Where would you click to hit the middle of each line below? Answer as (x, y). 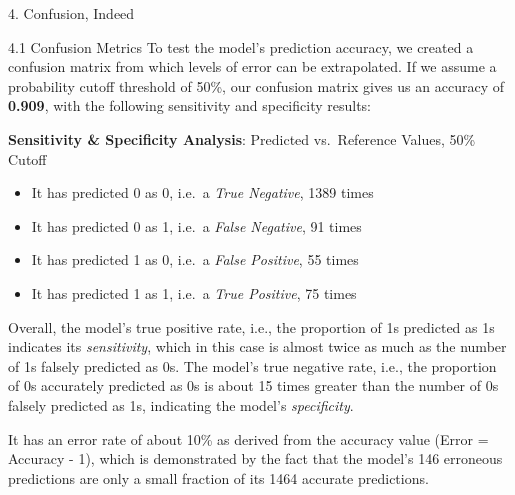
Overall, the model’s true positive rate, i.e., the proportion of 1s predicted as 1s (251, 326)
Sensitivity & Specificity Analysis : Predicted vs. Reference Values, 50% (242, 138)
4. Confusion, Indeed (71, 13)
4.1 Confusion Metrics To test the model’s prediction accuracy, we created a (241, 46)
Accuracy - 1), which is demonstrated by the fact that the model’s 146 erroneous (255, 458)
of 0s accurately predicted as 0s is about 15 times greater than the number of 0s (253, 385)
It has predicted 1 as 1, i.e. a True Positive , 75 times (194, 292)
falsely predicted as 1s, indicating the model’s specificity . (181, 404)
